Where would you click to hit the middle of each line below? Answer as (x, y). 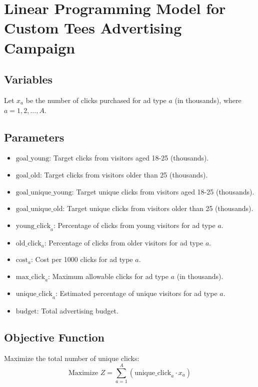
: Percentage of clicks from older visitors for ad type (124, 242)
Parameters (34, 137)
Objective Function (54, 337)
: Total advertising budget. (77, 310)
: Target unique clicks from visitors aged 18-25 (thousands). (163, 191)
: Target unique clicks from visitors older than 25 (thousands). (158, 208)
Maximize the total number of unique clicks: (72, 358)
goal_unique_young (44, 192)
